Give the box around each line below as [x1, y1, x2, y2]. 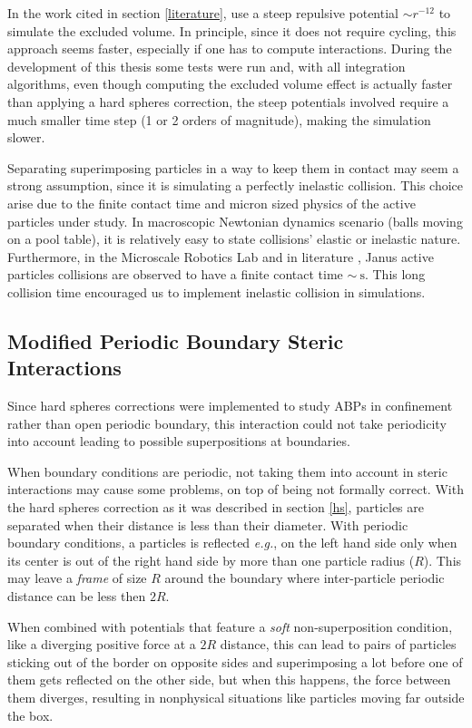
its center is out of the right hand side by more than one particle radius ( [7, 550, 415, 569]
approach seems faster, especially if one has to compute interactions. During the [7, 39, 452, 58]
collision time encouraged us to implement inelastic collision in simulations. [7, 282, 426, 301]
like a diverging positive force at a [7, 635, 196, 654]
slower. [7, 128, 45, 147]
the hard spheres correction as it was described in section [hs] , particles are [7, 498, 424, 517]
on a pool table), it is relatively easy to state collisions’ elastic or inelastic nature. [7, 229, 461, 248]
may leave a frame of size [7, 568, 147, 587]
